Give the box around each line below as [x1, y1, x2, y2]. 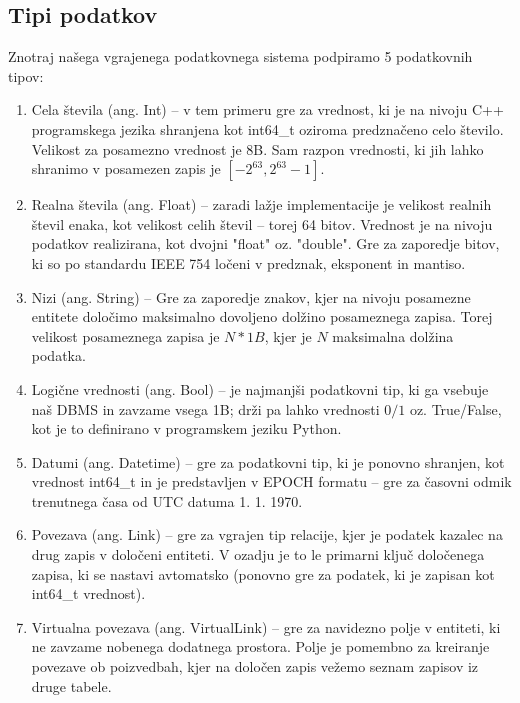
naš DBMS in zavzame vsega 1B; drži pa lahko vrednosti [31, 398, 380, 419]
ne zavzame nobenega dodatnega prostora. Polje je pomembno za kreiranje [31, 636, 490, 657]
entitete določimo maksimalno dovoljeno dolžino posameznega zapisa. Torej [31, 306, 493, 327]
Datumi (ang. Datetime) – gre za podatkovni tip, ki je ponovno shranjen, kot [31, 451, 505, 472]
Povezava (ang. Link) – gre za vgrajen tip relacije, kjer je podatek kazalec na [31, 524, 503, 545]
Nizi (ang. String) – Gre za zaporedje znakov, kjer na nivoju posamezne [31, 286, 471, 307]
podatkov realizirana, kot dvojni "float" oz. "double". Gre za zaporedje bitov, [31, 233, 500, 254]
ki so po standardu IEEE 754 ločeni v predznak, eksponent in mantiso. [31, 252, 466, 273]
